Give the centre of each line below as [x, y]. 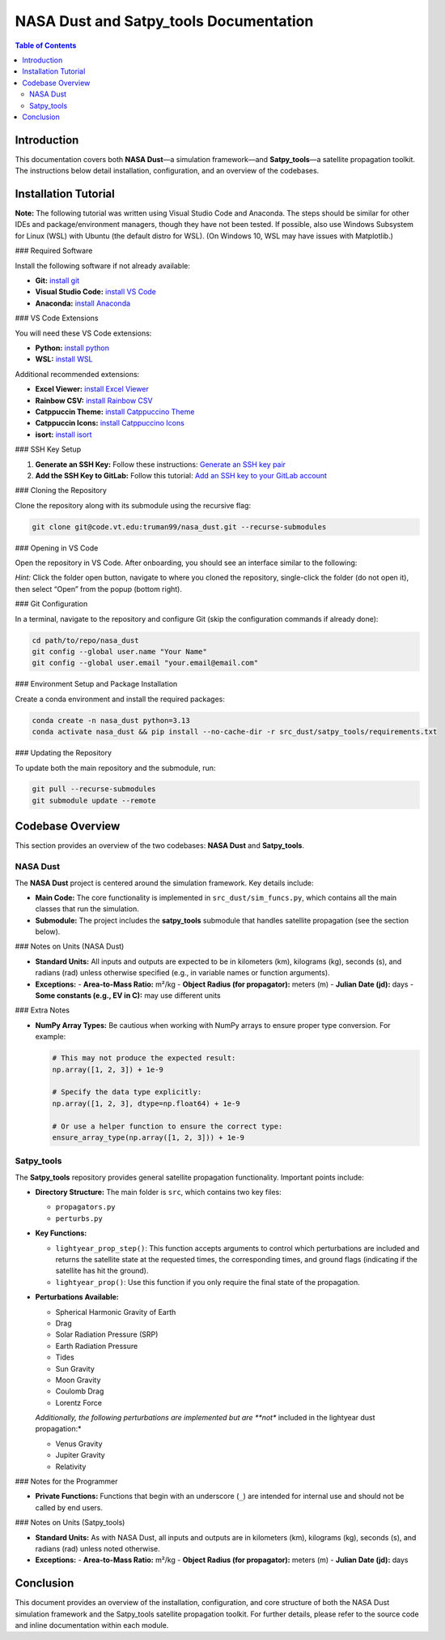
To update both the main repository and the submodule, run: [115, 768]
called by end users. [69, 1507]
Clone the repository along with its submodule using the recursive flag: [133, 505]
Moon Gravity [78, 1380]
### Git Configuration [51, 604]
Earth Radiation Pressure [97, 1346]
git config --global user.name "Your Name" [120, 651]
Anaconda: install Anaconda [83, 303]
